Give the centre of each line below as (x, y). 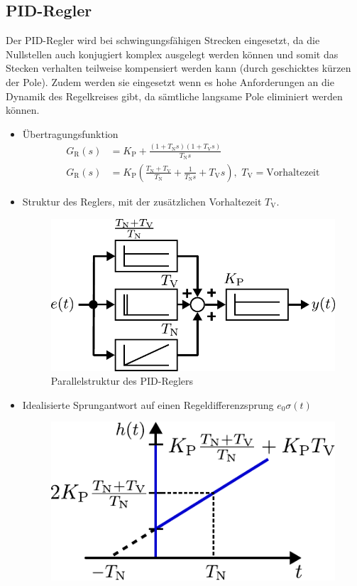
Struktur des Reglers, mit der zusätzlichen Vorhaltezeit (142, 201)
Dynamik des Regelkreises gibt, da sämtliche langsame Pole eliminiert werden (174, 96)
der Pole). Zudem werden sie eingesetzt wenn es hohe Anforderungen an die (170, 81)
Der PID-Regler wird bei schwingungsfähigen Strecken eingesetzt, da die (163, 40)
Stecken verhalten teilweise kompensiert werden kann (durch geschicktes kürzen (178, 68)
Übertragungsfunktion (70, 133)
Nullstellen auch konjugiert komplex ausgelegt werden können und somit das (172, 54)
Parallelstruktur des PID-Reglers (122, 381)
